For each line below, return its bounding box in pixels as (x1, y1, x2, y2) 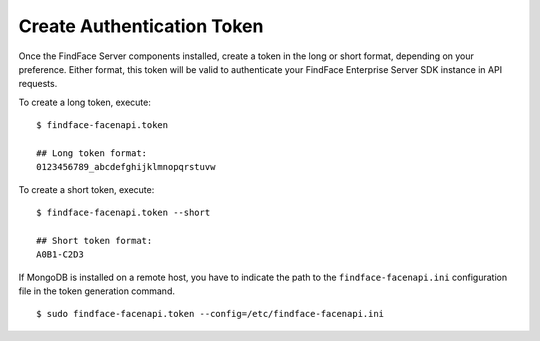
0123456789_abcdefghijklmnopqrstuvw (36, 161, 216, 173)
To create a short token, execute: (18, 183, 155, 195)
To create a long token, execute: (18, 96, 152, 108)
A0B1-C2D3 (36, 249, 84, 260)
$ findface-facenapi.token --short (36, 207, 211, 219)
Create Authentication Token (18, 15, 264, 37)
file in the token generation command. (18, 285, 175, 297)
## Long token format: (36, 147, 148, 159)
